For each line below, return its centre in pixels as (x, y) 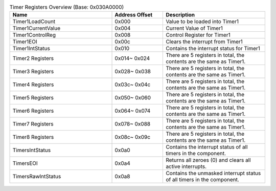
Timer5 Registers (33, 98)
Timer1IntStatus (31, 49)
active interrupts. (186, 166)
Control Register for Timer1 (198, 35)
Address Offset (134, 15)
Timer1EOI (25, 42)
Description (180, 15)
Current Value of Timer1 (194, 28)
